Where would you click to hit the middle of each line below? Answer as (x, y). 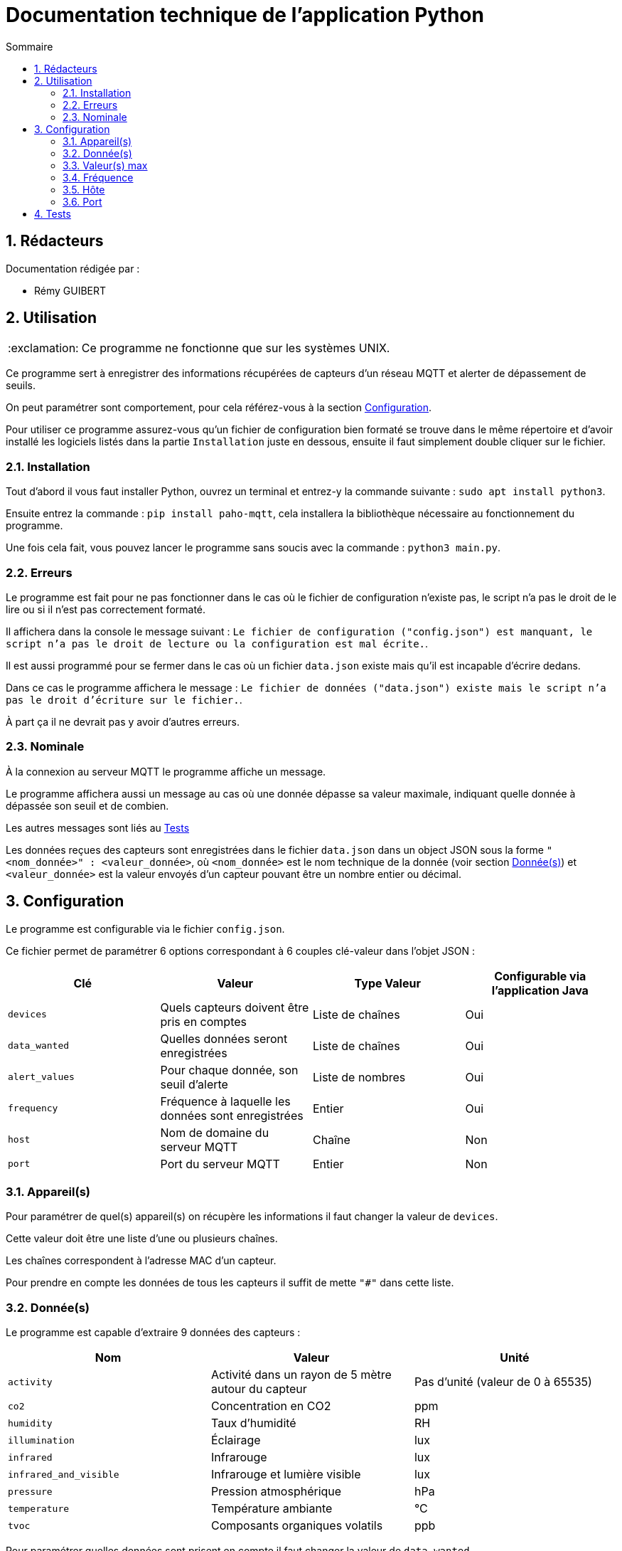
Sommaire (30, 46)
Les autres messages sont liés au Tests (98, 827)
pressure (30, 1491)
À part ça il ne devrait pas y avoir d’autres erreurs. (123, 721)
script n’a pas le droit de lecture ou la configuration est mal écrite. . (217, 643)
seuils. (21, 386)
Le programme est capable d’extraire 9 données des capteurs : (153, 1333)
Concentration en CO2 (271, 1406)
